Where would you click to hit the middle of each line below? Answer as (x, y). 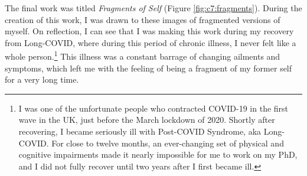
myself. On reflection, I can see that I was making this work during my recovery (149, 31)
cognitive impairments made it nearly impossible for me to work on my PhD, (158, 154)
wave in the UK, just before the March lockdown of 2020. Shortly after (147, 120)
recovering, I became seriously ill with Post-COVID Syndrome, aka (140, 131)
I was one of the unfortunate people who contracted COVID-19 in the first (153, 108)
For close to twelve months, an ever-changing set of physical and (168, 143)
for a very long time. (42, 79)
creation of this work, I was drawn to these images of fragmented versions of (143, 19)
